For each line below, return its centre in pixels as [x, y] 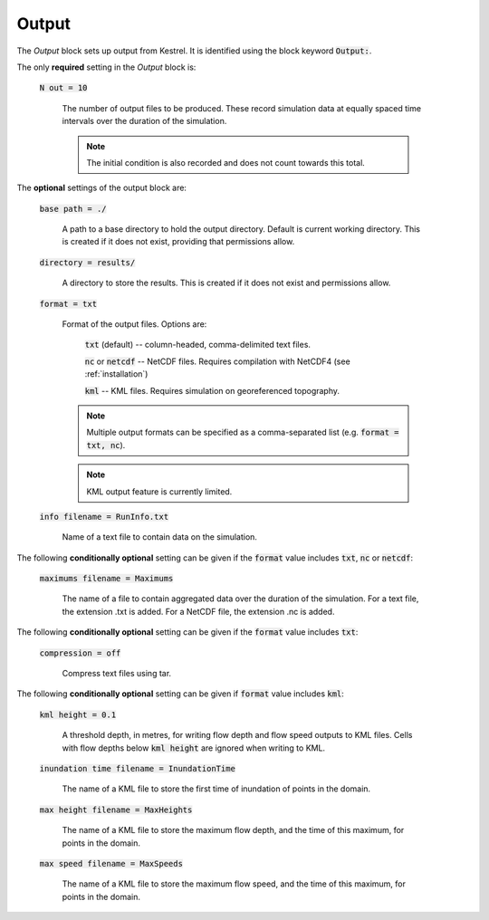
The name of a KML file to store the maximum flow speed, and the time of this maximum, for [234, 884]
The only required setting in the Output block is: [106, 67]
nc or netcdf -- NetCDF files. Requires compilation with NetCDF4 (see [217, 361]
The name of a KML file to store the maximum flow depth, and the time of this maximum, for [233, 830]
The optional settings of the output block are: [102, 188]
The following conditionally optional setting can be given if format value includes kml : [180, 694]
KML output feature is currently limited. [159, 491]
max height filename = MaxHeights [116, 810]
